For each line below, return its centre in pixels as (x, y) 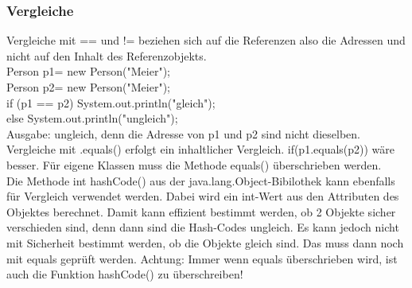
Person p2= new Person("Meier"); (88, 87)
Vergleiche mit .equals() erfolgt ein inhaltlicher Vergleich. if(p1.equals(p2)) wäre (201, 149)
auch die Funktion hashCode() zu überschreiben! (125, 274)
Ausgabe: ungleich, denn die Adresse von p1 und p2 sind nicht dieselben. (183, 133)
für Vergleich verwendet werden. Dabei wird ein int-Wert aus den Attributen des (203, 196)
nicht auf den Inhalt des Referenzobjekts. (107, 55)
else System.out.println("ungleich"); (92, 118)
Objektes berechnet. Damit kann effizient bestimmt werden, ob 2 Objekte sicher (201, 211)
